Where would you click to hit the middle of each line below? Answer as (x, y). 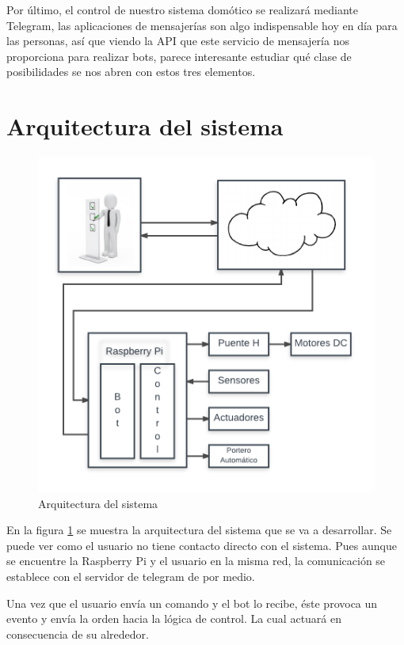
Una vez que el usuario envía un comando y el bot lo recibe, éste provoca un (192, 603)
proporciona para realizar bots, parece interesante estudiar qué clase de (179, 56)
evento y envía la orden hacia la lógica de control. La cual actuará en (174, 618)
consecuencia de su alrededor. (78, 634)
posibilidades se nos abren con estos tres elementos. (131, 72)
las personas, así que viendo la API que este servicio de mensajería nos (178, 41)
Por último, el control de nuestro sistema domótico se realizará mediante (182, 9)
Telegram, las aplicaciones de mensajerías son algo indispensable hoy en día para (202, 25)
